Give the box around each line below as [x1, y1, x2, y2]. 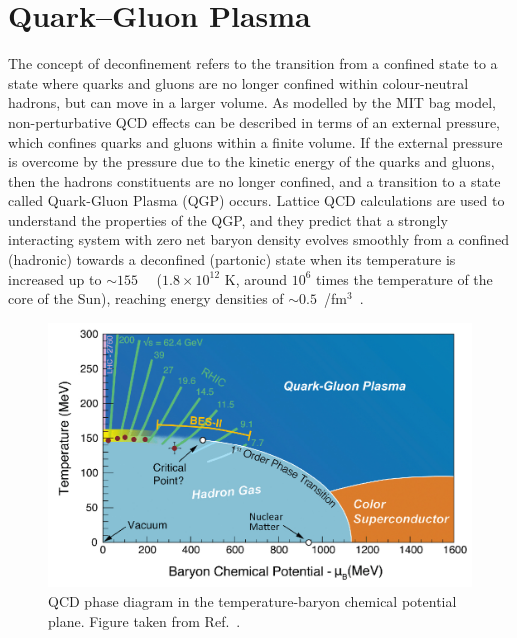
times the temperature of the [316, 268, 493, 289]
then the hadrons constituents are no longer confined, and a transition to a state [8, 170, 501, 191]
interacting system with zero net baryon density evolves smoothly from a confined [8, 229, 510, 250]
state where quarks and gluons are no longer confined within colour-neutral [8, 72, 469, 93]
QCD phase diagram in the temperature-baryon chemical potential [48, 591, 457, 612]
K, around [224, 268, 288, 289]
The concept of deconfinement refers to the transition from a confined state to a [8, 53, 498, 74]
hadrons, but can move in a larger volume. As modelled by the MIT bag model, [8, 92, 496, 113]
